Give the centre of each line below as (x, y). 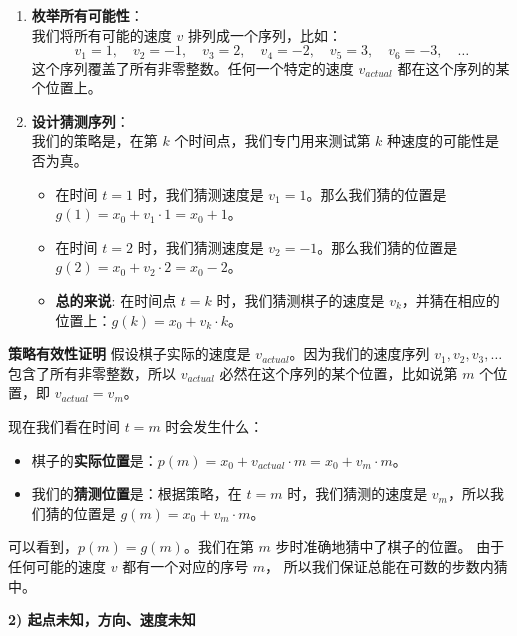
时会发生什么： (214, 425)
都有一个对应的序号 (185, 565)
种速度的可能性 (436, 140)
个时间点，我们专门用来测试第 (272, 140)
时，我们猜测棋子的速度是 (300, 299)
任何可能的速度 (57, 565)
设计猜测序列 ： (80, 120)
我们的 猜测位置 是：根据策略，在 (136, 493)
